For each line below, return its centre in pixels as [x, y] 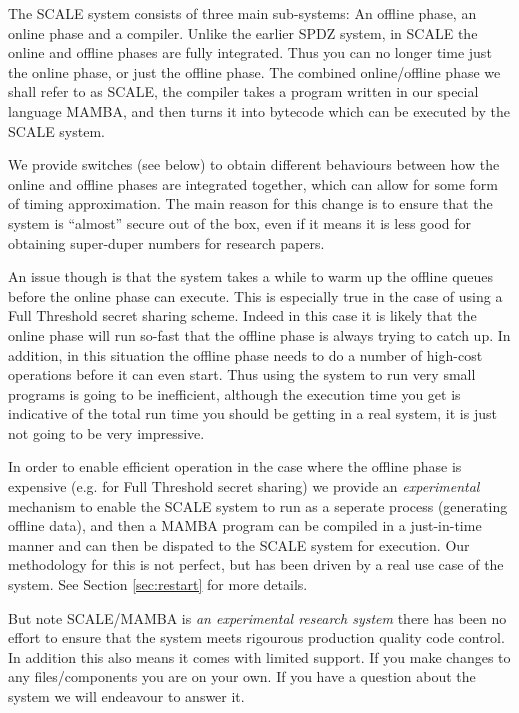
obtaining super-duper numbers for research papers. [166, 242]
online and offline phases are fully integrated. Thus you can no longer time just [250, 52]
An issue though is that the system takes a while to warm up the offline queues [251, 276]
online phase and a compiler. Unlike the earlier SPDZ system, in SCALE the [243, 32]
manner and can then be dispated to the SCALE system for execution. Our [239, 544]
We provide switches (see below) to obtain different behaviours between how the [254, 164]
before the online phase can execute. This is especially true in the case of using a [255, 295]
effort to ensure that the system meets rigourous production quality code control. [256, 637]
